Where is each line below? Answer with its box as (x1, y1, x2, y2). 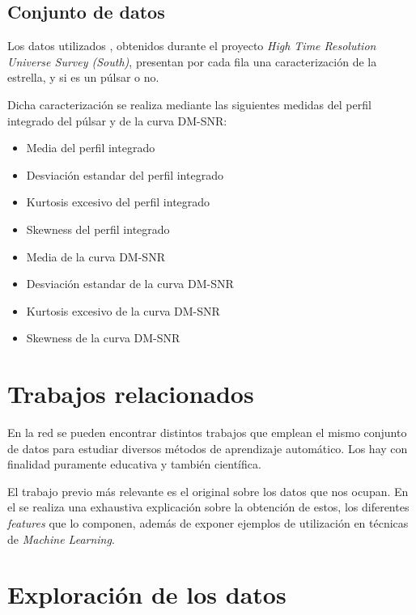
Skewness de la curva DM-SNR (26, 329, 180, 346)
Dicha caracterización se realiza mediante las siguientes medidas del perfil (7, 95, 371, 112)
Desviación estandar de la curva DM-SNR (26, 275, 234, 292)
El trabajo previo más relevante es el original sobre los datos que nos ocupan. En (7, 482, 409, 499)
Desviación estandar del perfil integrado (26, 166, 223, 183)
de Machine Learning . (7, 530, 115, 547)
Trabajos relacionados (7, 377, 254, 410)
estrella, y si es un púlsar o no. (7, 69, 159, 86)
